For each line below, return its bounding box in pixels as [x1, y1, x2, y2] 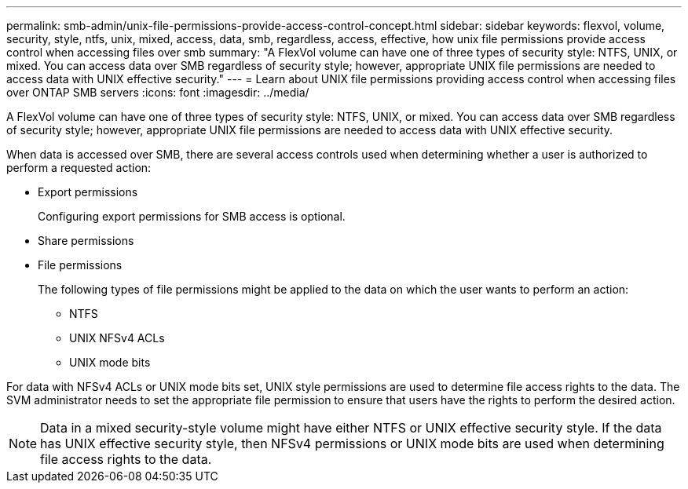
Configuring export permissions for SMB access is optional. [38, 210, 346, 223]
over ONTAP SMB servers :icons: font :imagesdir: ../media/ [6, 86, 309, 99]
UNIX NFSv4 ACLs [69, 331, 165, 345]
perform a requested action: [6, 161, 152, 174]
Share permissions [38, 234, 134, 247]
